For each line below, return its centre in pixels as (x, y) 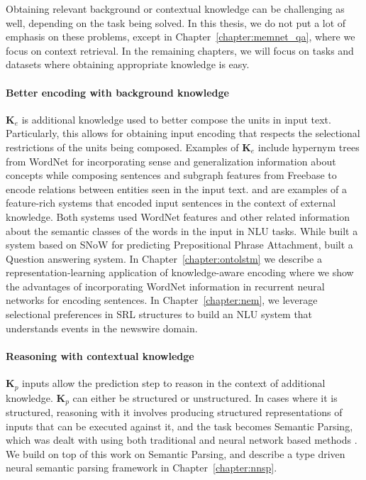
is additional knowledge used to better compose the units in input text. (176, 119)
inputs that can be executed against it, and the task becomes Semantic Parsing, (179, 426)
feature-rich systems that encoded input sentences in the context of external (171, 203)
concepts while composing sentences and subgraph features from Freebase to (171, 175)
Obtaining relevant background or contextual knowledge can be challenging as (175, 9)
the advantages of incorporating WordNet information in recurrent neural (165, 286)
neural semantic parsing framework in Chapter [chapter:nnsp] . (142, 468)
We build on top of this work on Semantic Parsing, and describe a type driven (176, 453)
